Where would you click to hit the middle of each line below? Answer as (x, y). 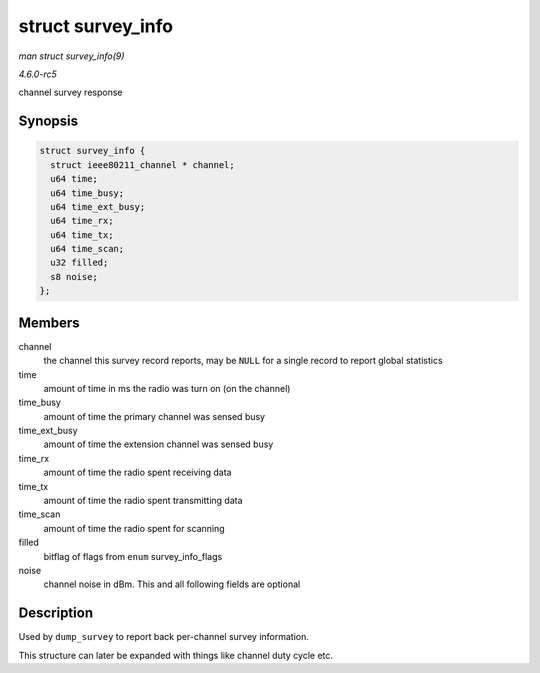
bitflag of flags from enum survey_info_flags (133, 556)
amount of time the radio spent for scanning (134, 528)
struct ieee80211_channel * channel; (142, 164)
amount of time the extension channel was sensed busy (158, 444)
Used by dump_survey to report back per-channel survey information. (164, 637)
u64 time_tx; (82, 234)
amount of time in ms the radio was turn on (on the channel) (167, 388)
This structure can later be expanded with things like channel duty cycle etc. (176, 655)
